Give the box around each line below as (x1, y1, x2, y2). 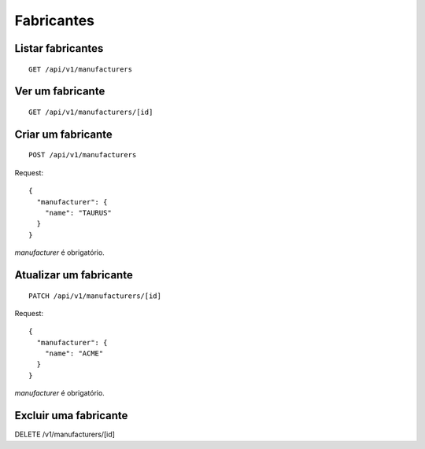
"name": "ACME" (44, 349, 104, 358)
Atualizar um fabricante (14, 268, 133, 282)
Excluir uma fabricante (14, 409, 128, 422)
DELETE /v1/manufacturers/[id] (14, 429, 116, 440)
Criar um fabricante (14, 127, 113, 141)
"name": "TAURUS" (44, 208, 112, 217)
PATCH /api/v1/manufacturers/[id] (28, 291, 161, 300)
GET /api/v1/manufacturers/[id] (28, 107, 153, 116)
